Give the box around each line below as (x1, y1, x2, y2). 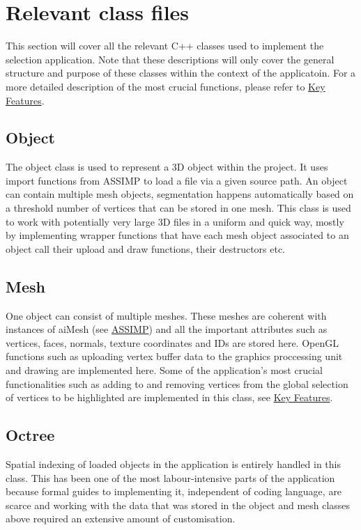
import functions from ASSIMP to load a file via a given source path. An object (6, 173, 348, 187)
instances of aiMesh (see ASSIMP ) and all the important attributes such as (6, 322, 328, 336)
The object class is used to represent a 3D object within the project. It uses (6, 159, 328, 174)
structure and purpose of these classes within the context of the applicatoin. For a (6, 65, 356, 80)
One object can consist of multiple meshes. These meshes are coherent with (6, 308, 327, 322)
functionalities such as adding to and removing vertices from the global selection (6, 376, 348, 391)
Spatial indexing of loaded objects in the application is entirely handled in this (6, 457, 341, 471)
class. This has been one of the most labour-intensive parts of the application (6, 470, 335, 485)
